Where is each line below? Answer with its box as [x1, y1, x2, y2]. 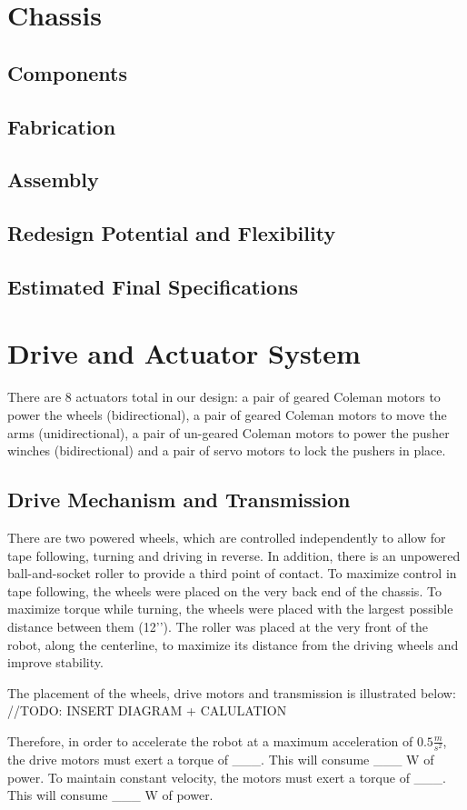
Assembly [7, 165, 99, 194]
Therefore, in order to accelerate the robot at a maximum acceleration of [7, 731, 413, 750]
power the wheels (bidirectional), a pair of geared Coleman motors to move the [7, 405, 447, 424]
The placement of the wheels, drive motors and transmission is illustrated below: [7, 683, 456, 702]
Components [7, 58, 127, 86]
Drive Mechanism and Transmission [7, 485, 351, 514]
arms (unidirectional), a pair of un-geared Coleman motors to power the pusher [7, 423, 450, 442]
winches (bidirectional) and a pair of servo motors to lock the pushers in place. [7, 441, 446, 460]
